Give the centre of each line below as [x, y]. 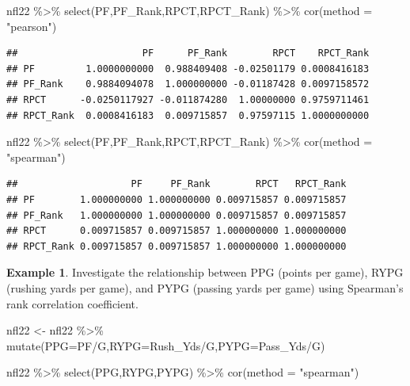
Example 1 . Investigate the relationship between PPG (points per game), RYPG [205, 272]
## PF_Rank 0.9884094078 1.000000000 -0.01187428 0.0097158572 [188, 84]
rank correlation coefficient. [72, 303]
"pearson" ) [32, 26]
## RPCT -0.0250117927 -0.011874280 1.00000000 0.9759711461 [188, 99]
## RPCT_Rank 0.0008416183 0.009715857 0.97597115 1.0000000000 [188, 115]
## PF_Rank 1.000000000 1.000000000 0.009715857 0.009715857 [177, 215]
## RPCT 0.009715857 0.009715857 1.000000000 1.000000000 [177, 231]
